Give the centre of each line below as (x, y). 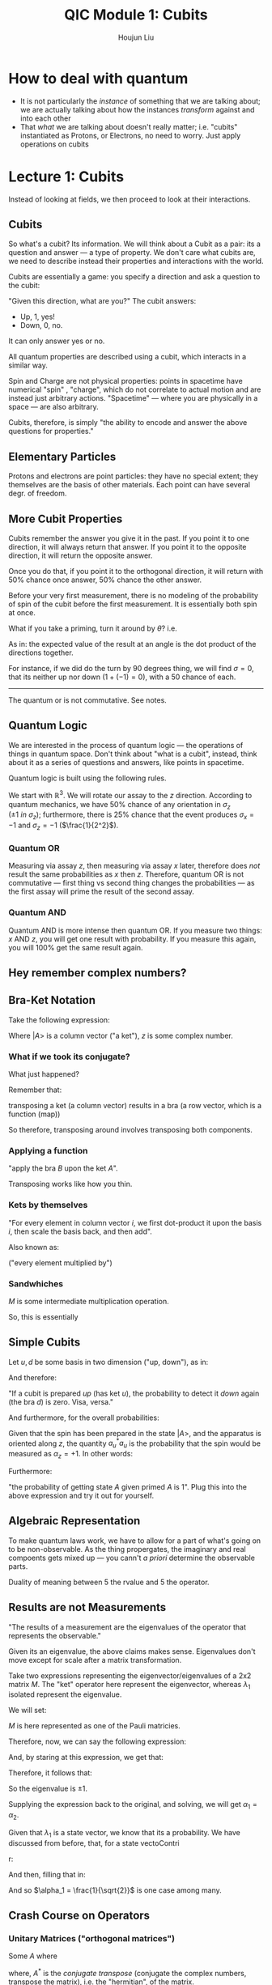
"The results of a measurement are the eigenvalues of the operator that (127, 1627)
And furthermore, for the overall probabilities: (84, 1418)
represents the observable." (55, 1635)
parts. (18, 1566)
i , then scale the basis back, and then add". (80, 1231)
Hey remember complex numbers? (98, 973)
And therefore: (33, 1377)
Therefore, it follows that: (51, 1773)
